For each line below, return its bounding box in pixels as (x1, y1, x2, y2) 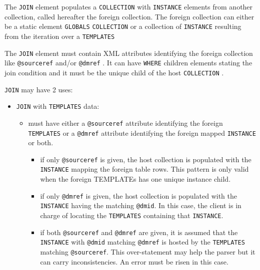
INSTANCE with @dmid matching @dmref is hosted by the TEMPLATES (40, 237, 245, 247)
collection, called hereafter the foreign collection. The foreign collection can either (4, 11, 254, 21)
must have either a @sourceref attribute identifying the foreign (28, 117, 223, 128)
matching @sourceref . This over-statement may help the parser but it (40, 246, 255, 257)
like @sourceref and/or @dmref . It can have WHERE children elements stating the (4, 57, 252, 68)
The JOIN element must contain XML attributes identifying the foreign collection (4, 47, 253, 58)
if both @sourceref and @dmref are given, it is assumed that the (40, 227, 238, 237)
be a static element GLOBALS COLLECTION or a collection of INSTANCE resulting (4, 21, 241, 31)
